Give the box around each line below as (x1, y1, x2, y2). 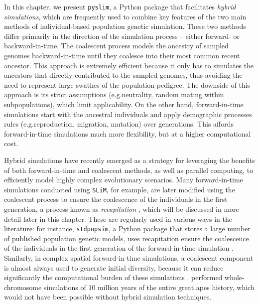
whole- (225, 272, 245, 283)
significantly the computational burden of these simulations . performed (4, 272, 223, 283)
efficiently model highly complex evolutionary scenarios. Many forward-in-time (4, 174, 243, 185)
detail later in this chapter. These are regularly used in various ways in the (4, 213, 232, 224)
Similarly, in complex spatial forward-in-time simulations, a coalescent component (4, 253, 254, 263)
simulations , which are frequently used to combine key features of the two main (4, 11, 247, 21)
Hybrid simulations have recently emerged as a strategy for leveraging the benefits (4, 154, 255, 165)
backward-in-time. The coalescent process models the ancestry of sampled (4, 40, 229, 51)
